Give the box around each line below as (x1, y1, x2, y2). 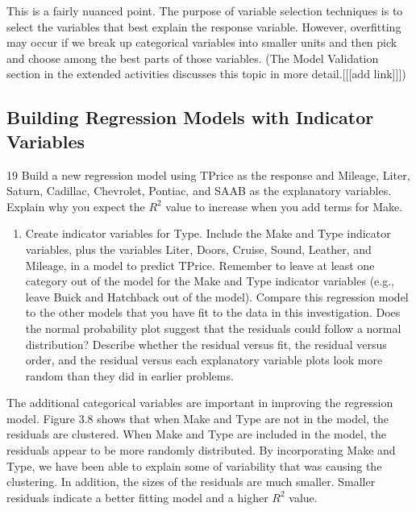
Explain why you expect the (6, 197, 145, 214)
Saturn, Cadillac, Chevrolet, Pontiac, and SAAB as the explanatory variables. (6, 182, 392, 199)
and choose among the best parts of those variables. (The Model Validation (6, 49, 379, 66)
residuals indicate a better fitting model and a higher (6, 488, 268, 505)
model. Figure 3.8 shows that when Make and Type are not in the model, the (6, 409, 389, 426)
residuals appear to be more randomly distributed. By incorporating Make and (6, 442, 396, 459)
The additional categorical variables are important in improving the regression (6, 394, 393, 411)
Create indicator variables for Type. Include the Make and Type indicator (25, 225, 391, 242)
